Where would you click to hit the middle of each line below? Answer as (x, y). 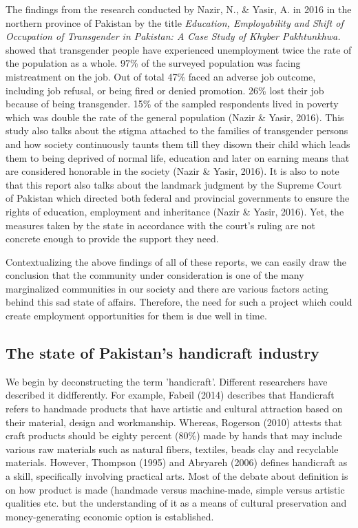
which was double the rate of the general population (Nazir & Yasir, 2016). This (175, 117)
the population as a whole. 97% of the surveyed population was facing (153, 63)
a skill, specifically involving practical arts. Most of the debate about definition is (177, 476)
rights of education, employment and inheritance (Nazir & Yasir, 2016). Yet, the (175, 211)
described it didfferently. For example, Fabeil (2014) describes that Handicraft (170, 395)
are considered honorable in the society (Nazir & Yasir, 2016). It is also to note (172, 171)
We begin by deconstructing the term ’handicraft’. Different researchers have (167, 381)
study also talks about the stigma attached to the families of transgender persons (177, 130)
